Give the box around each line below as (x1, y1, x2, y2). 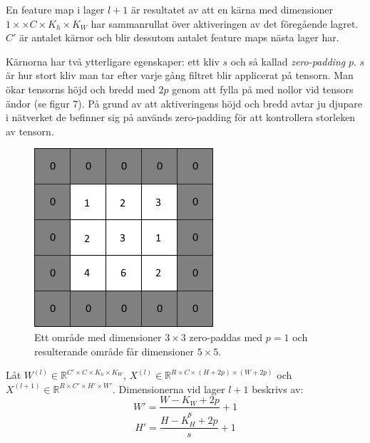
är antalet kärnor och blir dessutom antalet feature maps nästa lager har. (19, 30, 339, 45)
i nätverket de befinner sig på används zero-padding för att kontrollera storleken (6, 110, 356, 125)
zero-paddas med (189, 329, 263, 344)
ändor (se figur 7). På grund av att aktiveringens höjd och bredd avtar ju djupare (6, 95, 363, 110)
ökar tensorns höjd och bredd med (6, 81, 155, 96)
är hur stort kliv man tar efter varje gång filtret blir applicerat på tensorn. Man (6, 68, 354, 83)
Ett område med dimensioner (34, 329, 162, 344)
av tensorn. (6, 123, 54, 138)
